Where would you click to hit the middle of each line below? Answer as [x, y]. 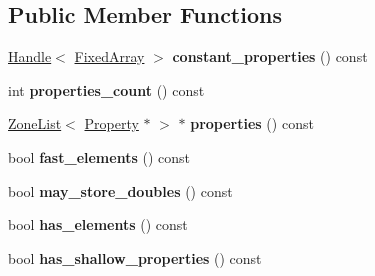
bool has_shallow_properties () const [135, 257]
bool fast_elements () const [99, 156]
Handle [30, 56]
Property [111, 123]
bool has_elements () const [98, 224]
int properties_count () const [106, 89]
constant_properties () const [270, 56]
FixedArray [109, 56]
